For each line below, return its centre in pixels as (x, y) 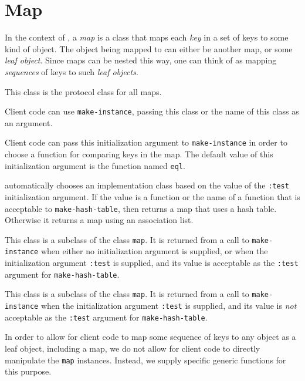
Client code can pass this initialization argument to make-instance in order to (146, 142)
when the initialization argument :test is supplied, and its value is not (169, 306)
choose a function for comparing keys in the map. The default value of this (139, 154)
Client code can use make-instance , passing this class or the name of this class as (152, 111)
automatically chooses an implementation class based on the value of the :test (147, 185)
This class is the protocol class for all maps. (83, 91)
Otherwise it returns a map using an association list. (99, 220)
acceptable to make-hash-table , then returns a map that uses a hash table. (141, 208)
